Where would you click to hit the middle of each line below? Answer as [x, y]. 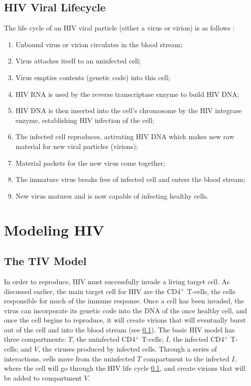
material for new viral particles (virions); [77, 146]
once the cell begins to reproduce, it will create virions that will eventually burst [125, 320]
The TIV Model [45, 261]
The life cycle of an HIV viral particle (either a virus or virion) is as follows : [119, 28]
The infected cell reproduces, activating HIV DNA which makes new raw [125, 136]
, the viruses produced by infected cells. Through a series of [127, 349]
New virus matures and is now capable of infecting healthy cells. [112, 195]
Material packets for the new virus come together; [90, 163]
